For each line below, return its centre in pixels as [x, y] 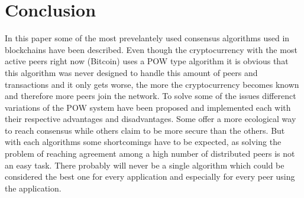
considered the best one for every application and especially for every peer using [150, 176]
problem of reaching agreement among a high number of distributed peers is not [150, 154]
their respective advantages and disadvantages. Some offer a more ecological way [151, 119]
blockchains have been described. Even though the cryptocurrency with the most [151, 49]
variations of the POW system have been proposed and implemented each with [148, 107]
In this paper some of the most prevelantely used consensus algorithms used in [147, 38]
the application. [33, 188]
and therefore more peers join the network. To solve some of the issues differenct [151, 96]
